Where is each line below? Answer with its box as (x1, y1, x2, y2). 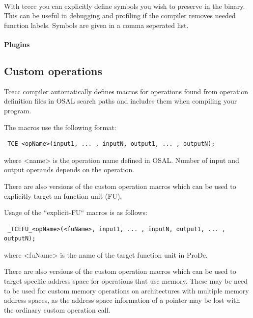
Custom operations (4, 63, 103, 78)
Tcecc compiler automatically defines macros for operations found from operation (4, 86, 249, 96)
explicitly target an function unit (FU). (4, 190, 122, 201)
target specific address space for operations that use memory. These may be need (4, 276, 248, 286)
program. (4, 105, 31, 115)
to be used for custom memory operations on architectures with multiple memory (4, 285, 249, 295)
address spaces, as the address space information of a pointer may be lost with (4, 295, 240, 305)
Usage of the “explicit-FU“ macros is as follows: (4, 207, 147, 217)
